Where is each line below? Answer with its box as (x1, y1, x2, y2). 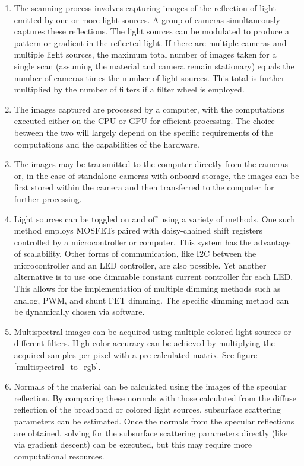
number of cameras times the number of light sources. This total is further (14, 71, 285, 84)
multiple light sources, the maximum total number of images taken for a (14, 48, 277, 60)
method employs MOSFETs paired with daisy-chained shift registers (14, 224, 263, 237)
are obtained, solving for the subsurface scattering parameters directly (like (14, 426, 288, 439)
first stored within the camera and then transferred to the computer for (14, 181, 274, 193)
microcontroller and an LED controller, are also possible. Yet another (14, 258, 267, 271)
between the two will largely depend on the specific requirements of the (14, 126, 273, 138)
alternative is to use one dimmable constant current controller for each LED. (14, 270, 293, 283)
